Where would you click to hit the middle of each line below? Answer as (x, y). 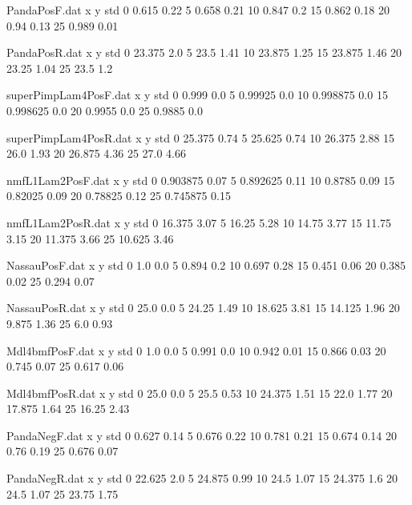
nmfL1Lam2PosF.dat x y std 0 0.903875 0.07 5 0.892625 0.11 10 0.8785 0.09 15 (201, 180)
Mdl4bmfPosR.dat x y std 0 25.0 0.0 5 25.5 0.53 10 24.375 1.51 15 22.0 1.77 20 (200, 393)
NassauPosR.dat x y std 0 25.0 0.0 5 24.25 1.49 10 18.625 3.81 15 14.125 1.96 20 (203, 308)
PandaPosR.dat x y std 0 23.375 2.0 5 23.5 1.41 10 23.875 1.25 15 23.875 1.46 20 (204, 52)
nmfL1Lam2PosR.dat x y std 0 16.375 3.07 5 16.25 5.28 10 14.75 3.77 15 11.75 (199, 222)
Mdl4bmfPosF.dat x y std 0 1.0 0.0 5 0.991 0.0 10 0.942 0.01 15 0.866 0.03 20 (196, 350)
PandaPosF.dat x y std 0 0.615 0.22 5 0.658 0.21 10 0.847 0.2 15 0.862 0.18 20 (198, 10)
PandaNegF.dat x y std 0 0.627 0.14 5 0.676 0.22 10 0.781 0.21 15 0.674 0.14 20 (202, 435)
